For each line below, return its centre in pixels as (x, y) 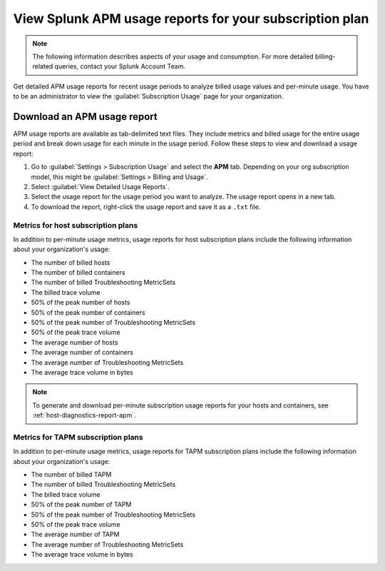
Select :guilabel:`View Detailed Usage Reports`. (101, 186)
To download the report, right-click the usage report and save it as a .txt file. (146, 206)
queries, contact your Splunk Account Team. (120, 66)
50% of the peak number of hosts (81, 303)
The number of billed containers (78, 273)
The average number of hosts (75, 342)
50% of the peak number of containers (88, 312)
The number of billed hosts (71, 262)
